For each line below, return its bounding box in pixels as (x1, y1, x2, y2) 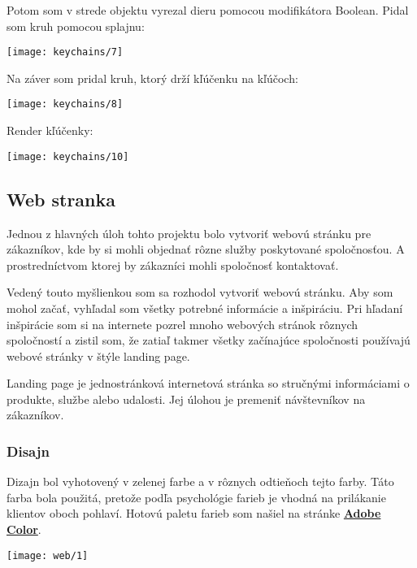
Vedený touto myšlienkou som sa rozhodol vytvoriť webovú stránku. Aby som (7, 284, 393, 301)
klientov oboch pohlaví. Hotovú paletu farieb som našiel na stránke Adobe (7, 505, 381, 522)
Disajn (7, 441, 50, 461)
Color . (7, 521, 41, 538)
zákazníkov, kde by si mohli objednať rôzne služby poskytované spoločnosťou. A (7, 241, 405, 258)
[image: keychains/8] (7, 98, 124, 111)
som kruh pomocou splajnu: (7, 17, 145, 34)
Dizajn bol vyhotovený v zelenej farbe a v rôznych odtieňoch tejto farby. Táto (7, 473, 394, 490)
